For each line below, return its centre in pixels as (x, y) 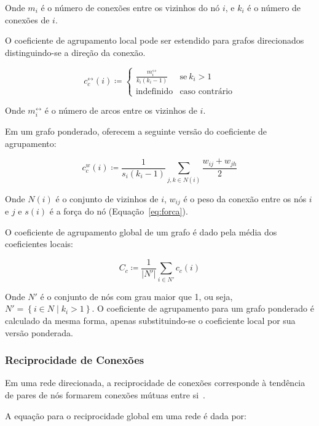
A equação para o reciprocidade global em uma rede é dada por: (126, 415)
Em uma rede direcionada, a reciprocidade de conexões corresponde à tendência (155, 383)
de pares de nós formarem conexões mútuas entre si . (105, 394)
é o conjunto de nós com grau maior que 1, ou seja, (136, 296)
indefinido (154, 91)
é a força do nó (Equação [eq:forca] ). (119, 211)
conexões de (27, 19)
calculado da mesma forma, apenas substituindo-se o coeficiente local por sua (150, 320)
